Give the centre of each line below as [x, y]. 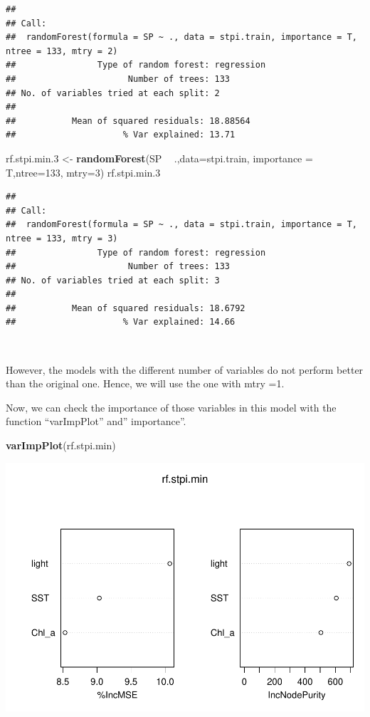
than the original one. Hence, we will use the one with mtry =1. [145, 383]
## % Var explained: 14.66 [121, 322]
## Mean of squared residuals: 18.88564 [128, 121]
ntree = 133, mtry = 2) [62, 51]
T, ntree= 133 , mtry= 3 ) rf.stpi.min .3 [83, 172]
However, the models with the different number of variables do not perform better [185, 369]
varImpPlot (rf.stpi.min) [61, 445]
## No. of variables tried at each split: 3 [113, 280]
